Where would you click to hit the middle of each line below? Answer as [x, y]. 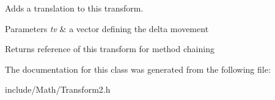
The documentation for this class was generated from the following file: [138, 69]
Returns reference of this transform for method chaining [110, 49]
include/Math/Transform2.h [58, 89]
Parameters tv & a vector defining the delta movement [107, 28]
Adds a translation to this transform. [74, 8]
